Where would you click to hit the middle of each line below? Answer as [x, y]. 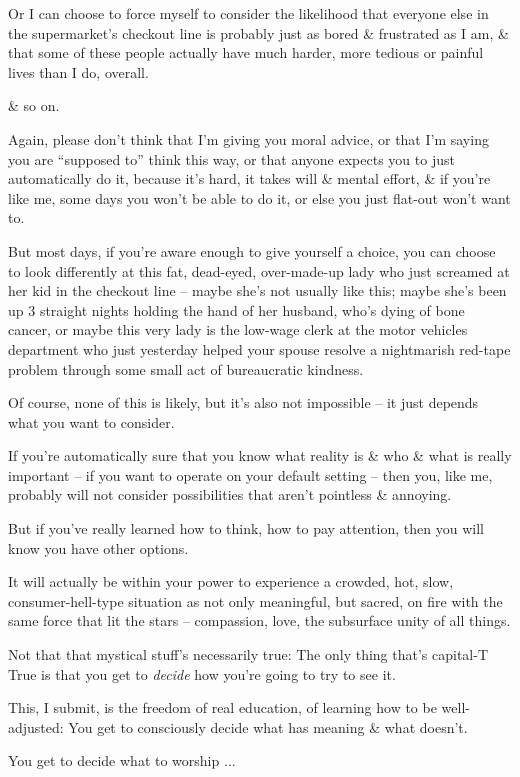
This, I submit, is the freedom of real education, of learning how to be [222, 707]
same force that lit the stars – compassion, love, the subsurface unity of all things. [259, 620]
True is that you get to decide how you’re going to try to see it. [202, 673]
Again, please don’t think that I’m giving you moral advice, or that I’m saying [248, 138]
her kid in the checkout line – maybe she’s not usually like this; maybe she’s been [257, 290]
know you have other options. [98, 547]
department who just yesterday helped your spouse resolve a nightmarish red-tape [259, 348]
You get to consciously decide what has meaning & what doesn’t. [268, 726]
